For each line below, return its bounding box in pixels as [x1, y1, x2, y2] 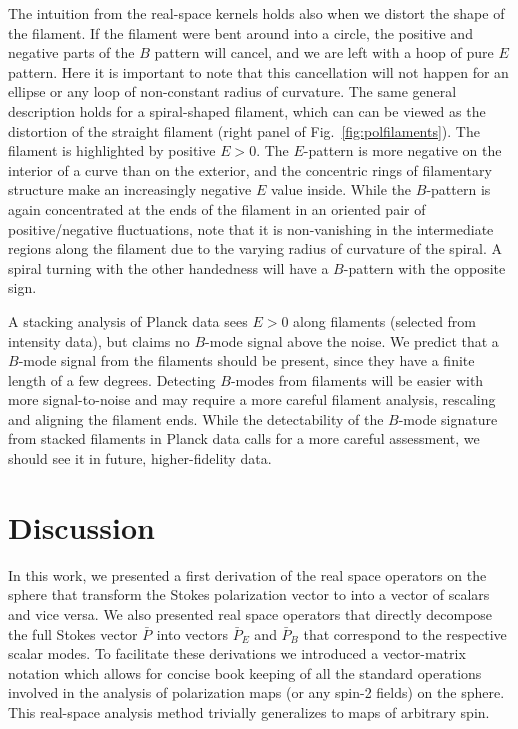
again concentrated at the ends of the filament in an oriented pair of [8, 198, 426, 219]
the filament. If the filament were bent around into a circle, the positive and [8, 22, 473, 43]
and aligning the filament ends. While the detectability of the [8, 408, 384, 429]
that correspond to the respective [303, 623, 507, 644]
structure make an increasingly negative [8, 179, 252, 200]
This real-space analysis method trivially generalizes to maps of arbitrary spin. [8, 701, 490, 722]
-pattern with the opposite [343, 257, 506, 278]
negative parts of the [8, 42, 135, 63]
